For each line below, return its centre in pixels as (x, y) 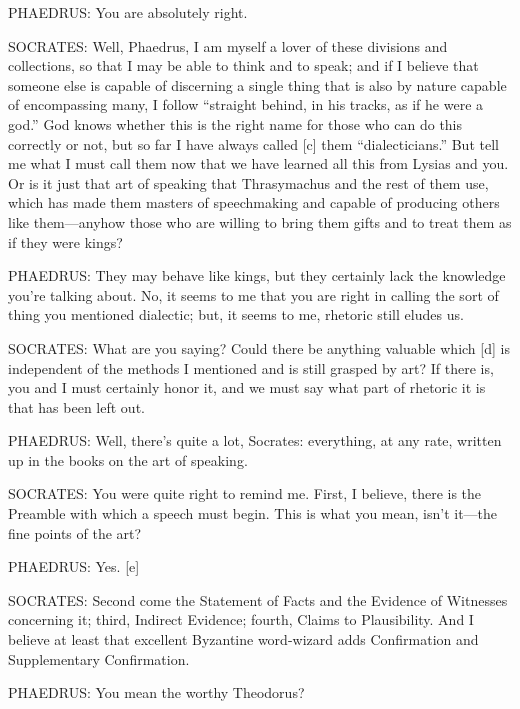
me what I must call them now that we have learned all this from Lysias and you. (258, 163)
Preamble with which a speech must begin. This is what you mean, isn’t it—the (253, 513)
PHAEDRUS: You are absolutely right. (128, 12)
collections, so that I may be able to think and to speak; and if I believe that (243, 65)
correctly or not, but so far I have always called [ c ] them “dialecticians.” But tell (253, 143)
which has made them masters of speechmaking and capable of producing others (254, 202)
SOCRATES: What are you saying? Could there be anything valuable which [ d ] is (259, 347)
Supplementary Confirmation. (99, 658)
